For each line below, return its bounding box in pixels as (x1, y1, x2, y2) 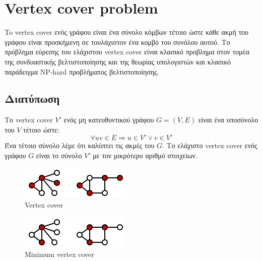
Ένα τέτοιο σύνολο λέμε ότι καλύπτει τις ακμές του (5, 140, 155, 151)
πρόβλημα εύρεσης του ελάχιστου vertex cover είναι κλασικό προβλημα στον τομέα (5, 46, 249, 57)
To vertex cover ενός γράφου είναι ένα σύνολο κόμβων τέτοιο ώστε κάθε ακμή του (5, 27, 249, 37)
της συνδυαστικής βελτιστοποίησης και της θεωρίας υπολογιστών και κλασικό (5, 56, 231, 67)
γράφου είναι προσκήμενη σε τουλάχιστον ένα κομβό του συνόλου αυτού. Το (5, 36, 230, 47)
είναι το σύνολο (36, 150, 82, 161)
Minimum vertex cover (25, 249, 94, 259)
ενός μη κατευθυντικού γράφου (63, 114, 154, 125)
